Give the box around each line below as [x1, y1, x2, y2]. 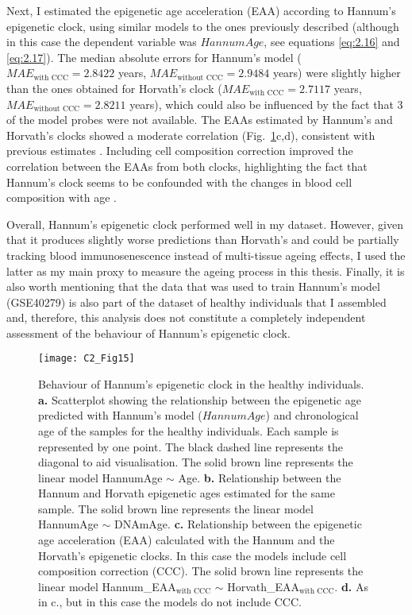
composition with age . [6, 189, 117, 206]
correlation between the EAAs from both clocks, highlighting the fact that [6, 157, 368, 174]
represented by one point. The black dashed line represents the [38, 438, 343, 454]
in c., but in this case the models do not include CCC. [38, 594, 302, 610]
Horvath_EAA [227, 578, 300, 594]
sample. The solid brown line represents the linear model [38, 500, 314, 516]
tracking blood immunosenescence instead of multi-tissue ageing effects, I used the [6, 246, 406, 263]
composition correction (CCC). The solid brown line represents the [38, 563, 364, 579]
